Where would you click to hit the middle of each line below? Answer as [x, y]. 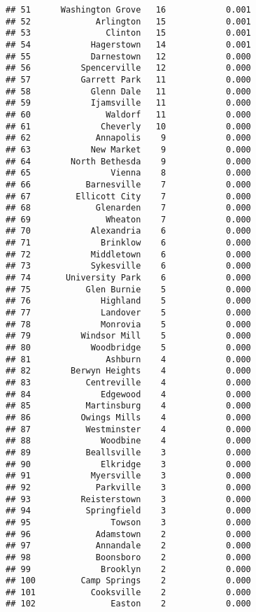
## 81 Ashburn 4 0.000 [128, 359]
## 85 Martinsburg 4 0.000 [128, 406]
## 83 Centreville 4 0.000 [128, 383]
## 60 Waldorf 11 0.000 [128, 114]
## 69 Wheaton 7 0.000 [128, 219]
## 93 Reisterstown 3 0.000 [128, 499]
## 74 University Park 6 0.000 [128, 278]
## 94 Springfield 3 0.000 [128, 511]
